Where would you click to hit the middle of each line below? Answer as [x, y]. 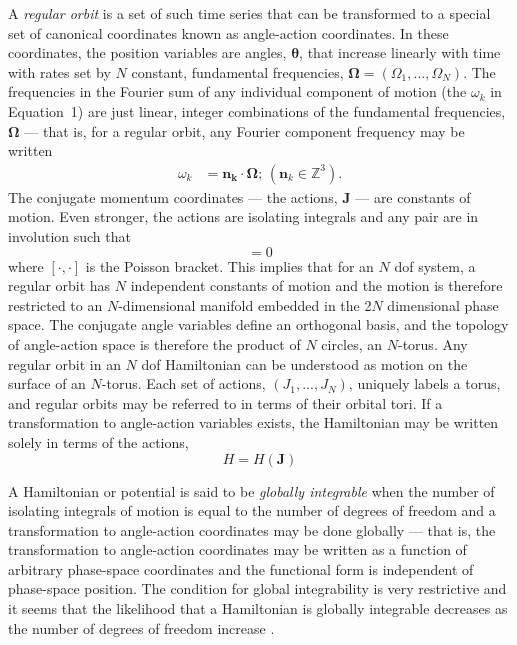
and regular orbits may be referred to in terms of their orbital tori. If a [225, 402]
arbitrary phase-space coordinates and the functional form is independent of [241, 568]
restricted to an [55, 304]
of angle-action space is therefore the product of [154, 343]
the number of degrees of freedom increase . [141, 627]
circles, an [352, 343]
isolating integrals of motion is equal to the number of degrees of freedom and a [252, 510]
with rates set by [59, 71]
